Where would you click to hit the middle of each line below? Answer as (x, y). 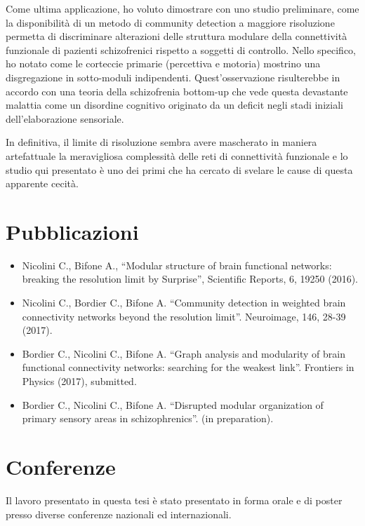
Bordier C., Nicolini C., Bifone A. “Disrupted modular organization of (173, 404)
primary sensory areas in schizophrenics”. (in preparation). (148, 418)
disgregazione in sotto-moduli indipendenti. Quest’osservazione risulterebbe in (173, 77)
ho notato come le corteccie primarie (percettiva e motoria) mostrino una (163, 63)
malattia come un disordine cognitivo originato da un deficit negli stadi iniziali (174, 105)
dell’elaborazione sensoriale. (65, 118)
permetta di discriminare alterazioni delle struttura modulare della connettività (177, 36)
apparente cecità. (42, 183)
